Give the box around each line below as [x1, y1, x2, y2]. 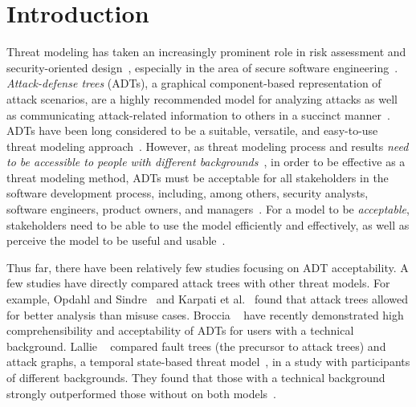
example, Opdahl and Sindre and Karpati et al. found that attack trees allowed [6, 291, 408, 307]
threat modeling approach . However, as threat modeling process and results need [6, 137, 409, 154]
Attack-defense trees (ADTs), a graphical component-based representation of [6, 75, 381, 92]
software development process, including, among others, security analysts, [6, 185, 369, 201]
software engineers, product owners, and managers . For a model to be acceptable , [6, 201, 410, 218]
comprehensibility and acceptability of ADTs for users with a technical [6, 322, 354, 339]
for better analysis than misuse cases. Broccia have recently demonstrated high [6, 306, 404, 323]
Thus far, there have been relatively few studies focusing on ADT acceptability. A [6, 258, 409, 275]
